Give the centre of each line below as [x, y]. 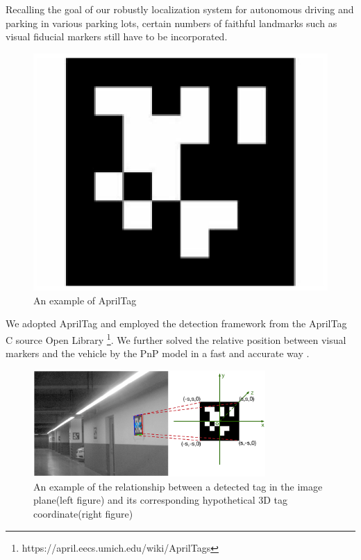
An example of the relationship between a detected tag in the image [178, 486]
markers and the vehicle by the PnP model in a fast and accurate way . [158, 353]
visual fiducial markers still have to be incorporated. [117, 36]
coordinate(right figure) [83, 514]
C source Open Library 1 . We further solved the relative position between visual [176, 338]
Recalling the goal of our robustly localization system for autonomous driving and [180, 9]
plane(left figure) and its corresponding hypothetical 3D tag [161, 500]
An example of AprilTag [85, 300]
